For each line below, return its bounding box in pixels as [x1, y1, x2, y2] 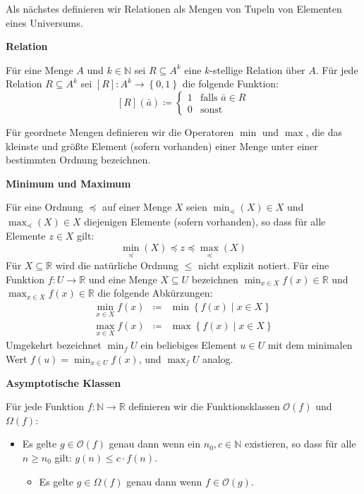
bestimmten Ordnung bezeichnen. [6, 152, 151, 167]
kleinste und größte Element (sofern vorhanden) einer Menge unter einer [6, 138, 318, 153]
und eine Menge [88, 271, 157, 286]
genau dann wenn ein [109, 436, 201, 451]
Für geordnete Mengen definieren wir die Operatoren [6, 124, 234, 139]
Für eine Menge [6, 62, 73, 77]
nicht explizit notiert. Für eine [198, 258, 329, 273]
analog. [202, 351, 233, 366]
